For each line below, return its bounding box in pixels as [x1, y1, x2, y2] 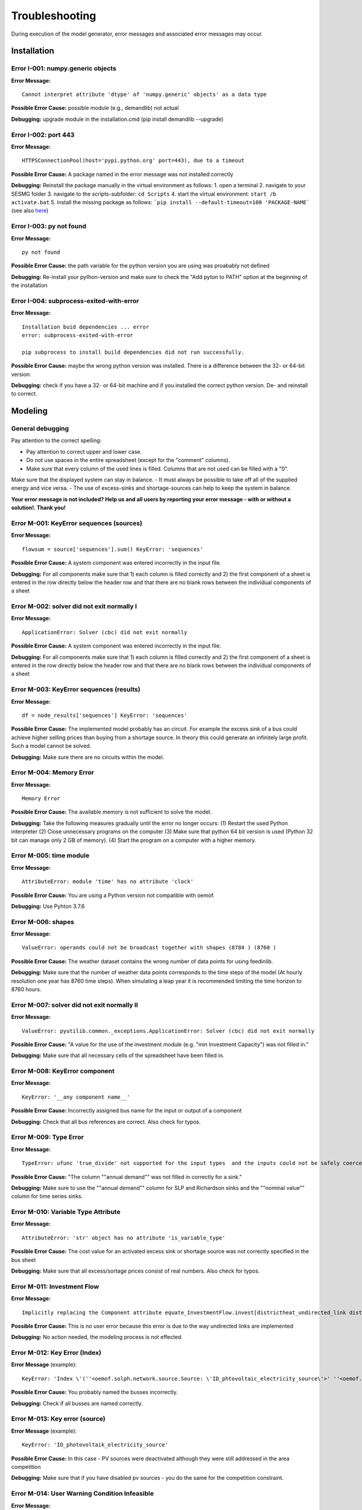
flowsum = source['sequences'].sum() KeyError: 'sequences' [22, 545, 203, 553]
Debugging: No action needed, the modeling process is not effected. [11, 1334, 183, 1341]
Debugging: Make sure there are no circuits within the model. [11, 753, 165, 760]
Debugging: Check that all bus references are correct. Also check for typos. [11, 1118, 201, 1125]
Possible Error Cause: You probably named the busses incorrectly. [11, 1389, 178, 1396]
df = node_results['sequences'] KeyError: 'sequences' [22, 712, 188, 719]
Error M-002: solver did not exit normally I [11, 602, 137, 611]
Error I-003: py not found [11, 222, 87, 231]
